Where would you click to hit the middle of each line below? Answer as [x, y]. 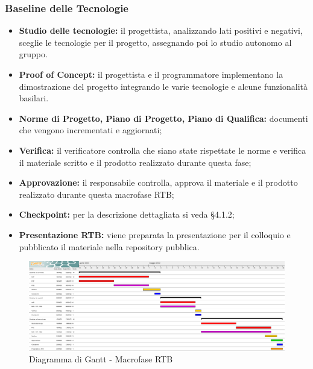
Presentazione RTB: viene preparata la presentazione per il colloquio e [155, 234]
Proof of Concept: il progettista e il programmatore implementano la [151, 74]
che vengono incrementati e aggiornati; [90, 130]
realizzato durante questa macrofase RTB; [96, 194]
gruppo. [33, 54]
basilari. [34, 98]
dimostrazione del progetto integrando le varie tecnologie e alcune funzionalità [163, 86]
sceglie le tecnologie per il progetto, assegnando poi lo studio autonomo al [155, 42]
